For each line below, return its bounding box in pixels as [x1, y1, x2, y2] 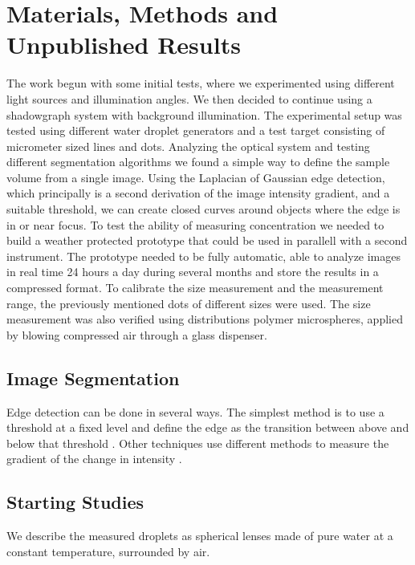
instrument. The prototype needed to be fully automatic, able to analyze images [6, 247, 401, 264]
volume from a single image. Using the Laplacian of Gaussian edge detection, [6, 169, 385, 185]
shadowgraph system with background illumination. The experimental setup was [6, 106, 402, 123]
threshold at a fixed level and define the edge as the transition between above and [6, 419, 409, 436]
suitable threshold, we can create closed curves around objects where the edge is [6, 201, 401, 217]
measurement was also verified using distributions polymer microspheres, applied [6, 311, 403, 327]
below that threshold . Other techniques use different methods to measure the [6, 434, 389, 451]
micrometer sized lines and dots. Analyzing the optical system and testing [6, 137, 370, 154]
